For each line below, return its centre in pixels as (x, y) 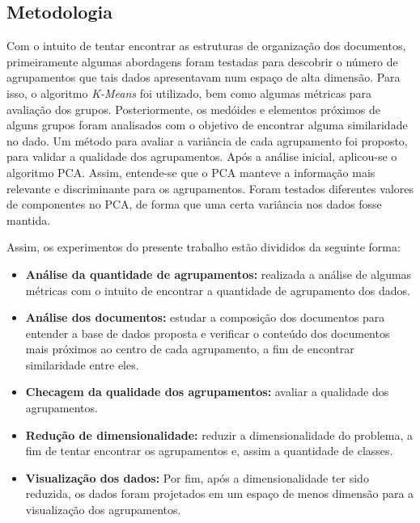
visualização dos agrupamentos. (103, 510)
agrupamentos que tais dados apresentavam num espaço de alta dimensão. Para (204, 77)
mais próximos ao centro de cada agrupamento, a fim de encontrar (190, 349)
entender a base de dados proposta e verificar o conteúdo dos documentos (208, 333)
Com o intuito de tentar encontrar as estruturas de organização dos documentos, (206, 46)
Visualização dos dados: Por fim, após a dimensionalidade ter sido (197, 477)
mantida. (29, 219)
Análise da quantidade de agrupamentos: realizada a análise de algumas (218, 274)
